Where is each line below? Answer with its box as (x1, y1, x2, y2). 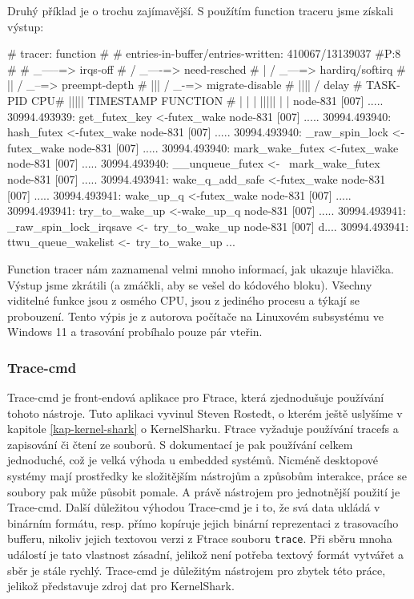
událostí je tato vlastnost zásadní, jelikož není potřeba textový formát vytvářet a (7, 546, 404, 563)
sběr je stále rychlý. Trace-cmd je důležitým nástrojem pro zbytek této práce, (7, 561, 386, 578)
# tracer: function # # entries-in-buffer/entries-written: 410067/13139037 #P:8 (7, 45, 401, 62)
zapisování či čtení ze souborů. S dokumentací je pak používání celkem (7, 435, 353, 452)
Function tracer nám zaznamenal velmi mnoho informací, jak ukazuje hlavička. (7, 260, 394, 277)
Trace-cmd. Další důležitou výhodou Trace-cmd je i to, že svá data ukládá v (7, 499, 380, 516)
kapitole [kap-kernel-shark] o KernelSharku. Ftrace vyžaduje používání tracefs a (7, 420, 399, 437)
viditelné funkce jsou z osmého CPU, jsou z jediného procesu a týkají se (7, 292, 360, 309)
